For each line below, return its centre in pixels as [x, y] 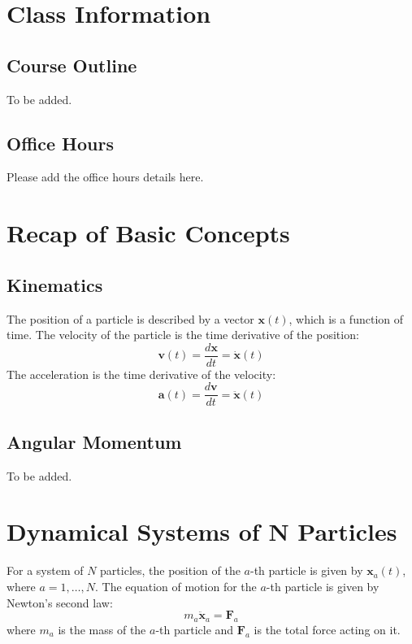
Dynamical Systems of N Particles [202, 531]
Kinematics [55, 284]
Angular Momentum [94, 441]
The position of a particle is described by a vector [130, 318]
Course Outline [72, 65]
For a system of [45, 570]
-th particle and [195, 629]
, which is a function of [346, 318]
